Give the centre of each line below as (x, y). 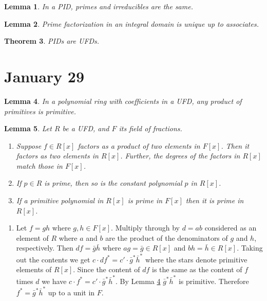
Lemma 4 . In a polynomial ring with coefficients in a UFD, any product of (123, 101)
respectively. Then (45, 248)
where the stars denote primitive (196, 259)
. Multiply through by (145, 228)
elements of (34, 269)
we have (54, 281)
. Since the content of (107, 269)
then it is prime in (215, 200)
